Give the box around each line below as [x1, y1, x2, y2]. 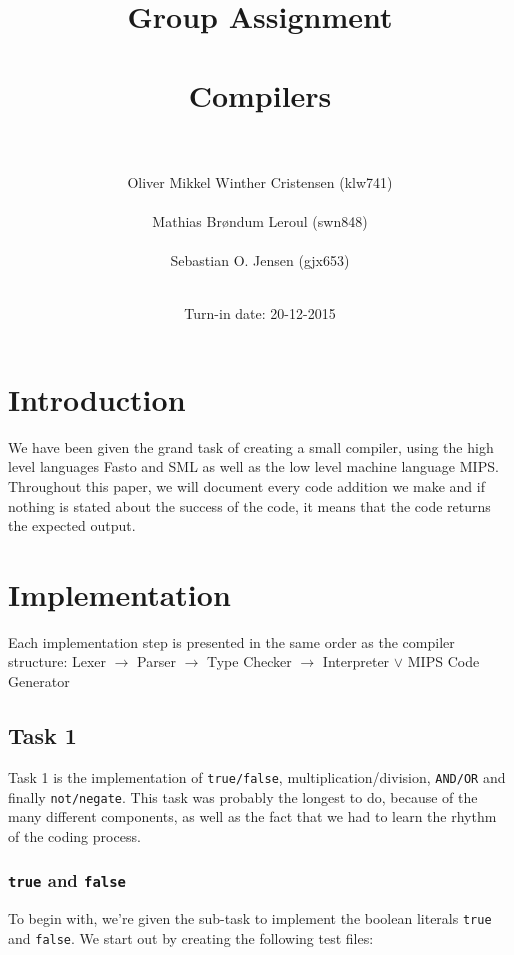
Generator [8, 671, 70, 692]
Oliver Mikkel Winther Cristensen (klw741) [127, 171, 393, 192]
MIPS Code [407, 651, 480, 672]
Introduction [8, 378, 186, 419]
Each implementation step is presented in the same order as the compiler [8, 631, 455, 652]
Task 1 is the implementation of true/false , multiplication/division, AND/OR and [8, 766, 506, 787]
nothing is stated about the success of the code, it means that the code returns [8, 495, 491, 516]
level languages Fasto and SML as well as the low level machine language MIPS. [8, 456, 499, 477]
